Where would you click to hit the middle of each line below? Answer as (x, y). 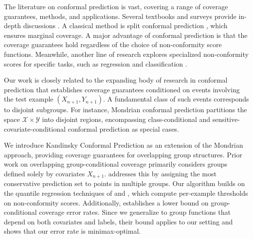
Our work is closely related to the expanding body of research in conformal (116, 80)
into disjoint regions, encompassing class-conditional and (126, 119)
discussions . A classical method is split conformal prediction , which (125, 26)
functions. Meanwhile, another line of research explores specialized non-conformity (126, 54)
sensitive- (226, 119)
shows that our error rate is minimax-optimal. (72, 231)
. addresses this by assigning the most (160, 173)
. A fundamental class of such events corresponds (176, 99)
